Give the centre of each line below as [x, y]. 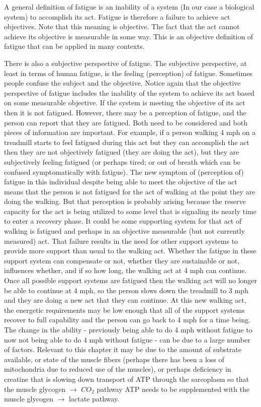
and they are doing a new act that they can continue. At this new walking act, [125, 300]
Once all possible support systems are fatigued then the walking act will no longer [131, 280]
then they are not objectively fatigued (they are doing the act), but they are [122, 152]
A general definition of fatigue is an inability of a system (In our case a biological [129, 7]
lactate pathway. [94, 399]
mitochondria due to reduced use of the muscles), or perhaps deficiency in [118, 369]
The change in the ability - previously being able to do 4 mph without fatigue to [128, 329]
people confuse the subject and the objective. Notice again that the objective [122, 83]
